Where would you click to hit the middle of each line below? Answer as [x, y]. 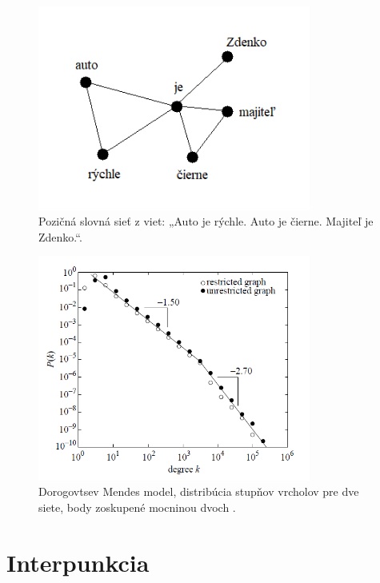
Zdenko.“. [60, 236]
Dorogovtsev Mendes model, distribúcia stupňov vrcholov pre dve [199, 491]
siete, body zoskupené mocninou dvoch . [137, 507]
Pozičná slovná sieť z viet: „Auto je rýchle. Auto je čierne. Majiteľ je [206, 221]
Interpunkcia [78, 562]
